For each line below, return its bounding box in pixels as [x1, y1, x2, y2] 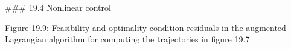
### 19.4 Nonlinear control [5, 1, 111, 13]
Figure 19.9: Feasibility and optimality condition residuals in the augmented [5, 21, 286, 33]
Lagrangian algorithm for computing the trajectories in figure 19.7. [5, 33, 252, 45]
